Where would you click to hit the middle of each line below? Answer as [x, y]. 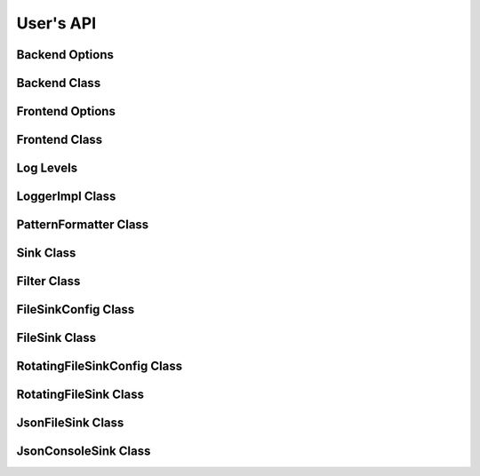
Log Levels [47, 168]
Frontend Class [60, 140]
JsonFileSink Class [70, 423]
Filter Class [48, 281]
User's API [56, 23]
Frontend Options [66, 111]
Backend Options [65, 55]
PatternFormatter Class [83, 225]
